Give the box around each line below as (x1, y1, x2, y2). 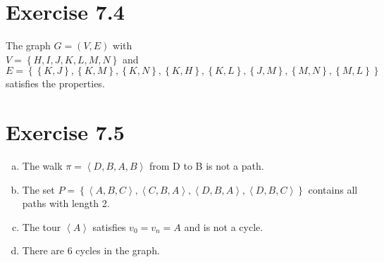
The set (22, 182, 55, 196)
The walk (22, 158, 63, 173)
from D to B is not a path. (149, 158, 264, 173)
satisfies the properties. (6, 76, 105, 91)
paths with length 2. (22, 196, 110, 211)
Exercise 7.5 (6, 118, 125, 146)
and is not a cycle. (184, 219, 264, 234)
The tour (22, 219, 61, 234)
